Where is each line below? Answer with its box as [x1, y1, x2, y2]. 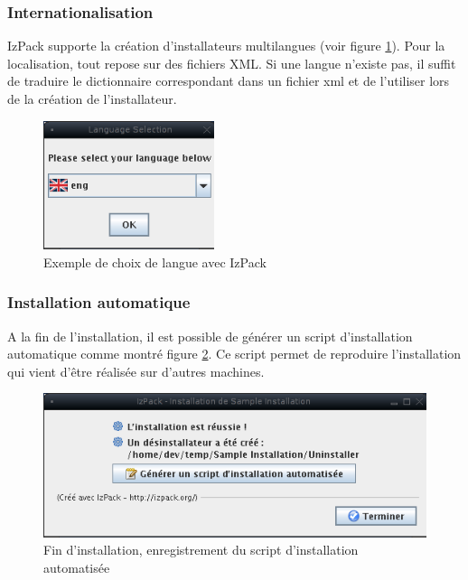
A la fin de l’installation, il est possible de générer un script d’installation [7, 326, 413, 345]
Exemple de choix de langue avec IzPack [43, 252, 267, 271]
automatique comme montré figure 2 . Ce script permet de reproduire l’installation [7, 344, 462, 363]
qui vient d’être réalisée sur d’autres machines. [7, 361, 265, 380]
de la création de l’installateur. [7, 89, 177, 108]
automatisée [43, 557, 110, 576]
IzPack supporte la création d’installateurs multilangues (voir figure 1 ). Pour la [7, 36, 445, 55]
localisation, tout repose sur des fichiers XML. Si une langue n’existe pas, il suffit [7, 53, 456, 72]
